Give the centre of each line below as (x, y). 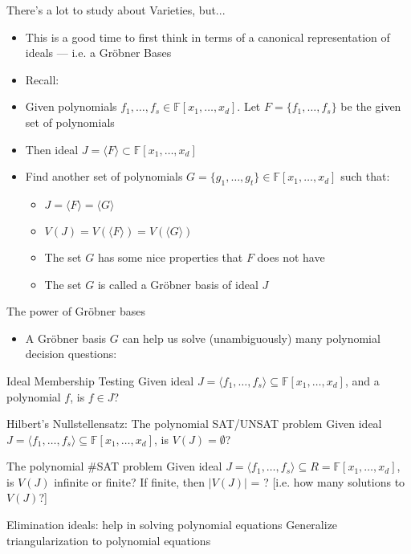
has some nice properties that (170, 257)
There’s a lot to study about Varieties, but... (116, 10)
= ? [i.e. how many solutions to (328, 481)
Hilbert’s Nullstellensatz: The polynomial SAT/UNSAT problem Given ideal (194, 424)
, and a (362, 380)
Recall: (42, 79)
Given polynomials (71, 106)
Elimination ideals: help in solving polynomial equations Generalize (172, 525)
